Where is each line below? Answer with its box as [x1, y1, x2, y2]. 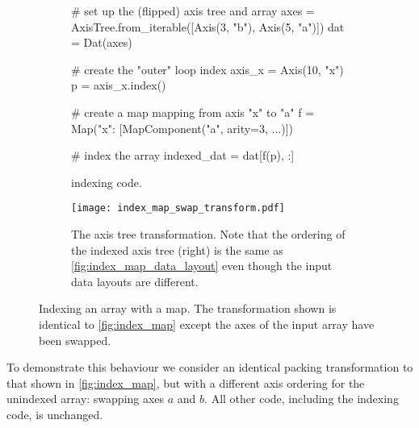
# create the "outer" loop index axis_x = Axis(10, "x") [71, 60, 344, 77]
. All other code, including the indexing [204, 390, 399, 407]
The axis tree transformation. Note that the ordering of [71, 226, 346, 242]
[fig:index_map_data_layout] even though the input [71, 257, 333, 274]
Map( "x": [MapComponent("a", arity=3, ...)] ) [71, 119, 294, 136]
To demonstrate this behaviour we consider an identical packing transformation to [6, 359, 413, 376]
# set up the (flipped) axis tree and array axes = [71, 2, 315, 19]
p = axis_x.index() [71, 77, 166, 93]
